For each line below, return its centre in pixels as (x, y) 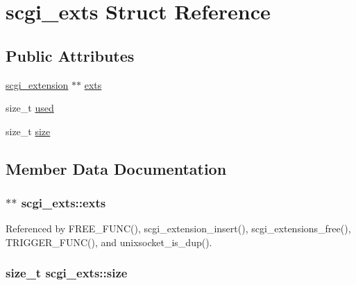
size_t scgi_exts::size (67, 273)
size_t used (30, 108)
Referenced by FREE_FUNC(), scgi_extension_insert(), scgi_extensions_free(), (178, 228)
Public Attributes (70, 55)
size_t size (28, 131)
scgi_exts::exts (63, 203)
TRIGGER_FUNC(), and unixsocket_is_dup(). (109, 242)
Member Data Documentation (116, 168)
